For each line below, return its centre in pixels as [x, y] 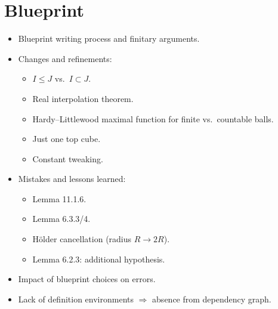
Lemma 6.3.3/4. [61, 219]
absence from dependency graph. [212, 299]
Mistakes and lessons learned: [72, 179]
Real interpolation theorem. [83, 98]
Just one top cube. [67, 139]
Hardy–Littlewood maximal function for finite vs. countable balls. [153, 118]
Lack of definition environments [76, 299]
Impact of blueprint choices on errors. [87, 279]
